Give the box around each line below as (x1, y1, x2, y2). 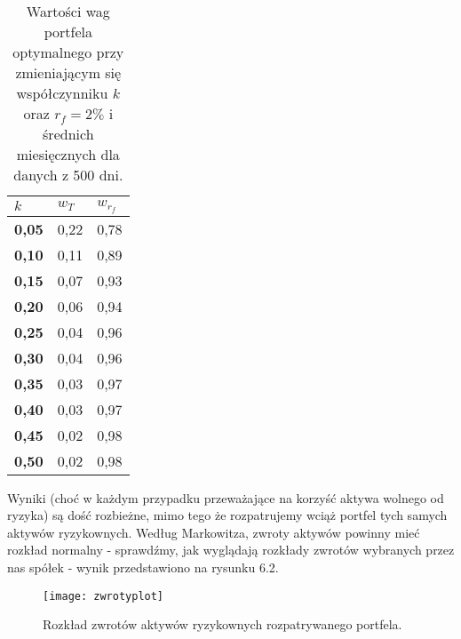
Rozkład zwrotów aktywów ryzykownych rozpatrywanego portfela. (43, 615, 402, 634)
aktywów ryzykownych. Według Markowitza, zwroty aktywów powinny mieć (7, 523, 420, 541)
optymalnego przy (12, 42, 124, 62)
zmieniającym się (15, 62, 122, 83)
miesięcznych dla (16, 144, 120, 164)
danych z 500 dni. (13, 164, 123, 185)
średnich (43, 124, 94, 144)
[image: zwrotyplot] (43, 589, 164, 603)
